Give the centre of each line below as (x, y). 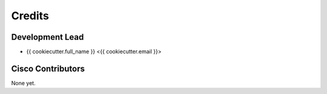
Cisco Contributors (48, 68)
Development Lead (48, 37)
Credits (30, 16)
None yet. (23, 83)
